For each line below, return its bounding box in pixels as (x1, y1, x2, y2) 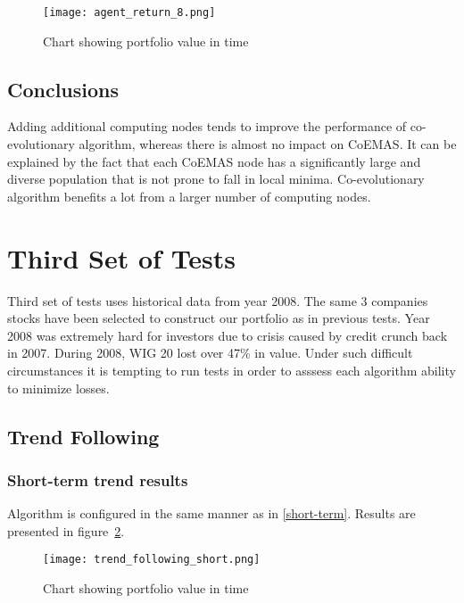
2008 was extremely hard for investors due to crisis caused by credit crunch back (7, 326, 448, 344)
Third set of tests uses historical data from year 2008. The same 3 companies (7, 291, 428, 310)
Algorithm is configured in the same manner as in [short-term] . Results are (7, 504, 416, 523)
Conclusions (7, 75, 120, 103)
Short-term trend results (7, 468, 188, 491)
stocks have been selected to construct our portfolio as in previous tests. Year (7, 309, 430, 327)
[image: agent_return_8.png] (43, 6, 216, 19)
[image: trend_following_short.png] (43, 553, 261, 566)
